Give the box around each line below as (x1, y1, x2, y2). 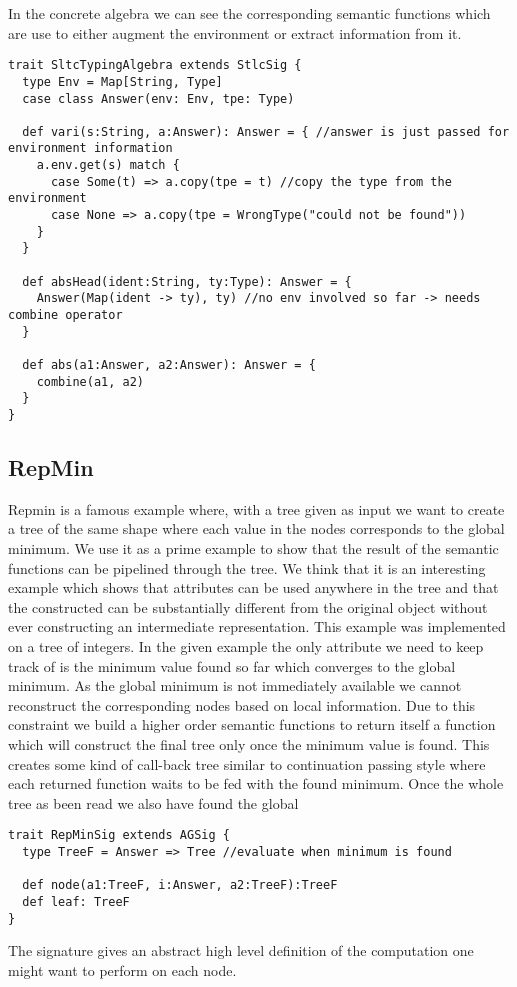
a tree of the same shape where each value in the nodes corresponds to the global (8, 518, 505, 539)
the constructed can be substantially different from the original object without (8, 596, 488, 617)
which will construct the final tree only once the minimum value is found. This (8, 733, 490, 754)
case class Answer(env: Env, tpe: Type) (22, 91, 295, 106)
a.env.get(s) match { (36, 158, 180, 173)
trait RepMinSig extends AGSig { (8, 828, 230, 843)
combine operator (8, 308, 123, 323)
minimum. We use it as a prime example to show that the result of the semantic (8, 538, 499, 559)
